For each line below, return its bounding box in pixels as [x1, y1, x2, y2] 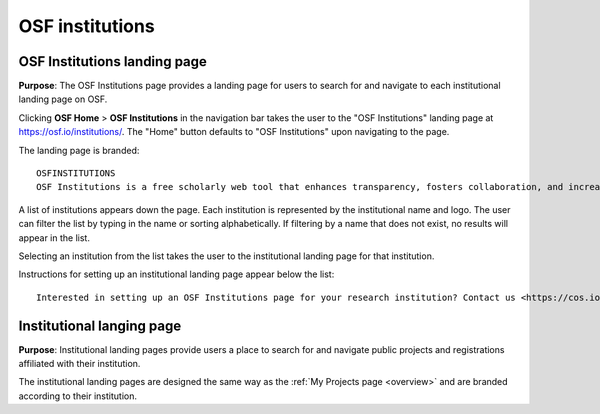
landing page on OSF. [18, 93, 108, 105]
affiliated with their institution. [18, 358, 141, 370]
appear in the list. [18, 231, 90, 244]
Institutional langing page [18, 317, 182, 334]
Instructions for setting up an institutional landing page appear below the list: [18, 268, 335, 280]
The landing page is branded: [18, 144, 140, 156]
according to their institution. [18, 390, 137, 402]
